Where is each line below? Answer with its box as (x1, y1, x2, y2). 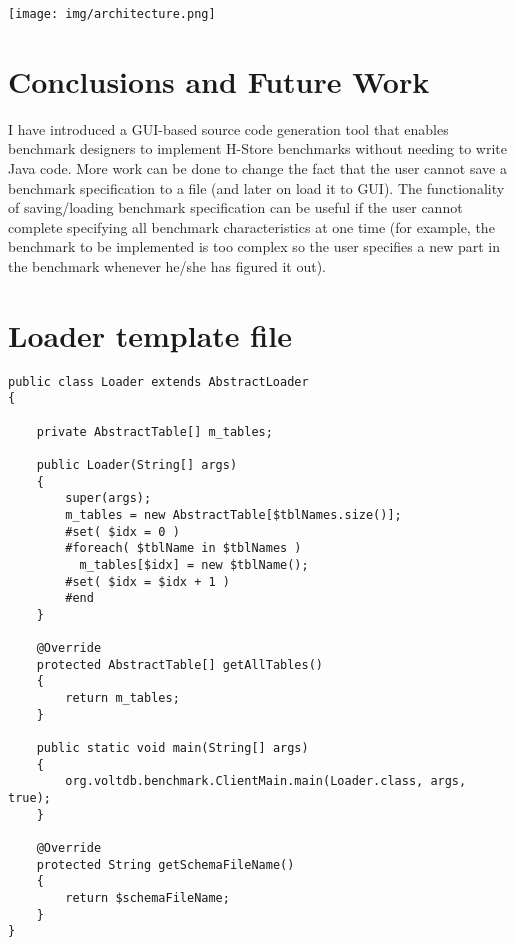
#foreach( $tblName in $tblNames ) (65, 541, 302, 556)
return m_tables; (65, 691, 180, 706)
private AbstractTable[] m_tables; (36, 424, 273, 439)
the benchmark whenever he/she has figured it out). (8, 255, 326, 276)
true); (8, 791, 51, 806)
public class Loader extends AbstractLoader (8, 374, 309, 389)
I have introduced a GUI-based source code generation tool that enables (8, 118, 449, 139)
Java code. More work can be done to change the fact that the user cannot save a (8, 157, 507, 178)
